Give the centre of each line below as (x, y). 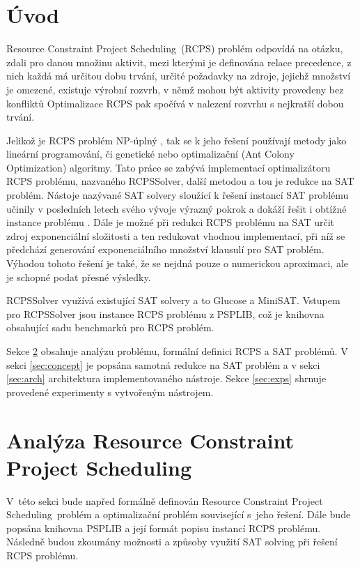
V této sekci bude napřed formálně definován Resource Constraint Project (165, 500)
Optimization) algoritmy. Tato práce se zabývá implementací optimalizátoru (169, 167)
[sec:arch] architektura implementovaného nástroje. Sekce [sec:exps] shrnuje (166, 378)
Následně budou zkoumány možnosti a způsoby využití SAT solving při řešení (172, 542)
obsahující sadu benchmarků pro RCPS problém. (110, 327)
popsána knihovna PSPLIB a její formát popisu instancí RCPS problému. (164, 528)
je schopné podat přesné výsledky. (79, 277)
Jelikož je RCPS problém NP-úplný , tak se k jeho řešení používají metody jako (177, 140)
